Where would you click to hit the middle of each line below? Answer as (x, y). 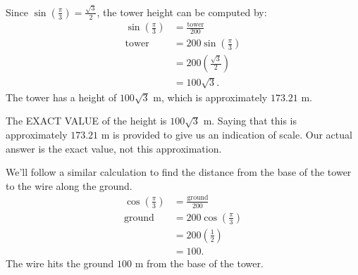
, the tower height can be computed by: (182, 12)
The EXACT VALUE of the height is (86, 121)
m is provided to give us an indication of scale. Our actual (227, 135)
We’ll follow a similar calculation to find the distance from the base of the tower (179, 172)
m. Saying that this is (250, 121)
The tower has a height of (61, 97)
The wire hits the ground (60, 263)
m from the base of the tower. (199, 263)
